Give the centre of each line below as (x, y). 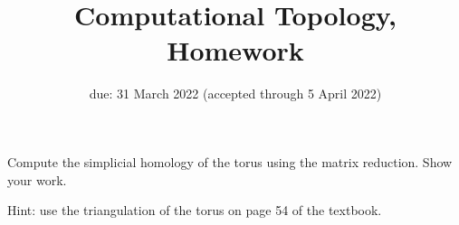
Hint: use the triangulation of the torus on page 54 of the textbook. (195, 210)
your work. (37, 179)
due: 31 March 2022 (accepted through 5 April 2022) (235, 94)
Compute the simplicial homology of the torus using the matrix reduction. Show (230, 161)
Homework (235, 50)
